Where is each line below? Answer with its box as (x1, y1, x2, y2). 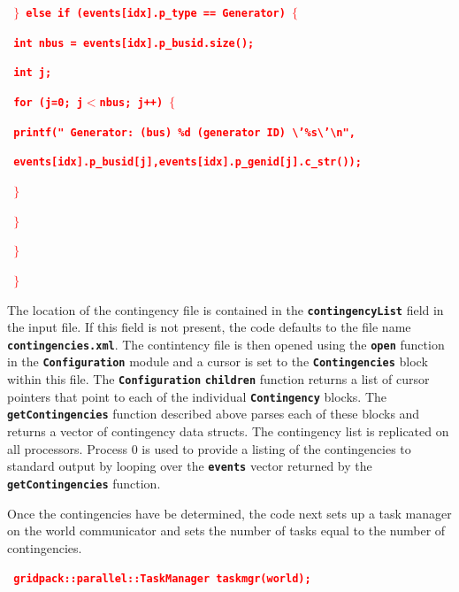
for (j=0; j (13, 96, 83, 109)
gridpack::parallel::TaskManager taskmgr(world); (13, 573, 311, 586)
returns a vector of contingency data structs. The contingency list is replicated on (7, 422, 449, 441)
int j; (13, 66, 52, 80)
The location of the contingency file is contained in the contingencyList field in (7, 300, 444, 319)
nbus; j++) (99, 96, 164, 109)
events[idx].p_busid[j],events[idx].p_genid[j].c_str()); (13, 156, 362, 169)
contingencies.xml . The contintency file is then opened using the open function (7, 334, 445, 353)
